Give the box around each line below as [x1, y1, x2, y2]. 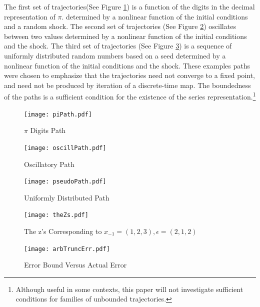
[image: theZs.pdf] [24, 211, 88, 219]
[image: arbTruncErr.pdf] [24, 245, 110, 252]
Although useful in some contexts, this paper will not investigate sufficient [15, 283, 243, 294]
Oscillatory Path [24, 158, 74, 169]
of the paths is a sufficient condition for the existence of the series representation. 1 [4, 90, 256, 101]
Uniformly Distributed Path [24, 192, 109, 202]
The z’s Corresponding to [24, 226, 102, 236]
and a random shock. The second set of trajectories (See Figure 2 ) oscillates [4, 21, 236, 31]
